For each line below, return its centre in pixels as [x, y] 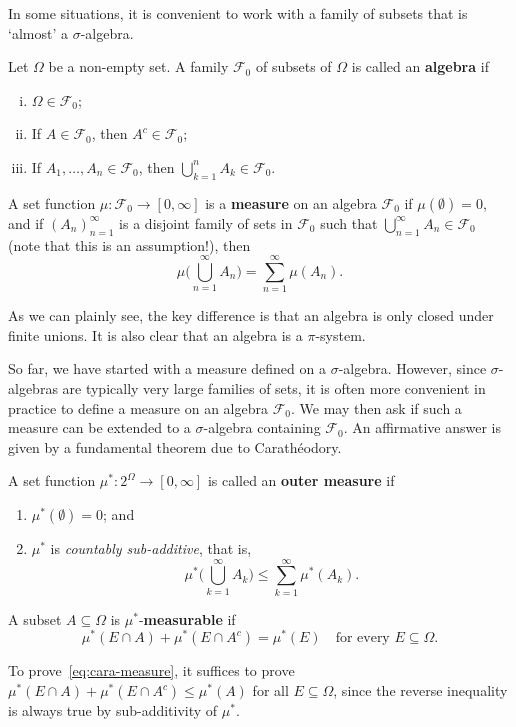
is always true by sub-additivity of [113, 710]
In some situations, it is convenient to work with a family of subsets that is [238, 13]
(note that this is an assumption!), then [129, 244]
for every [362, 638]
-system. [340, 334]
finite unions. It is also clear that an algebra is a [155, 334]
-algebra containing [262, 427]
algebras [33, 388]
